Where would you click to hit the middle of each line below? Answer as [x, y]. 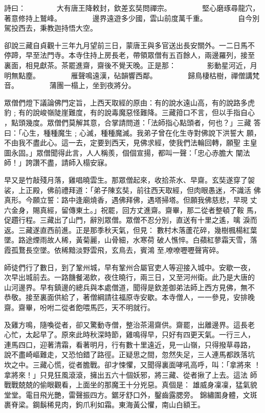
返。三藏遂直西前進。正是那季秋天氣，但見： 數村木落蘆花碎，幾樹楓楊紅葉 [131, 230]
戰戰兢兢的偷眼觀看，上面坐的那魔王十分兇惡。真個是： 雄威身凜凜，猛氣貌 [131, 385]
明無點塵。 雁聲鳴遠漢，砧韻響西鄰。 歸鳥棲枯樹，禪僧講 [128, 75]
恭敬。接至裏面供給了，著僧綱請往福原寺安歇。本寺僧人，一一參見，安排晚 [129, 297]
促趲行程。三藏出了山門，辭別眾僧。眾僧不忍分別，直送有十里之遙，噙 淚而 [131, 220]
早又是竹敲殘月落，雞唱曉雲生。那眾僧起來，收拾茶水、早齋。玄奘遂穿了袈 [129, 179]
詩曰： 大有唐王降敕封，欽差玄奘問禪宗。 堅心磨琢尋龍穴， [132, 8]
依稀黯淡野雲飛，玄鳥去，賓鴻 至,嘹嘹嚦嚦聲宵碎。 [139, 250]
